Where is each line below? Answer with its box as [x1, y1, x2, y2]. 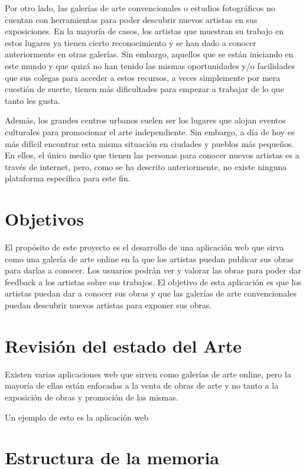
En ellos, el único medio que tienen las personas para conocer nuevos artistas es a [5, 149, 300, 161]
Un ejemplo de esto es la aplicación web [5, 411, 149, 423]
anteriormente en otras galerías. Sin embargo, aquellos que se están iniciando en [5, 48, 294, 60]
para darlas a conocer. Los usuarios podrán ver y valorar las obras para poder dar [5, 264, 301, 276]
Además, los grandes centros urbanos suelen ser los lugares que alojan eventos [5, 114, 286, 126]
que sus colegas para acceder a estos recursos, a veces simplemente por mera [5, 71, 281, 83]
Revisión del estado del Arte [5, 333, 242, 357]
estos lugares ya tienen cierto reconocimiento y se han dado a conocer [5, 36, 256, 48]
